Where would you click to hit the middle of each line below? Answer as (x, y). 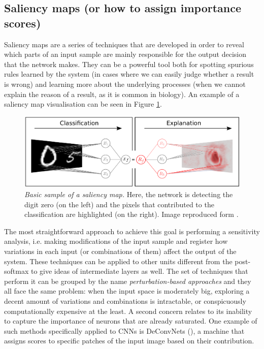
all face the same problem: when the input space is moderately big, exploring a (127, 291)
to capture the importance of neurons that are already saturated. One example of (131, 321)
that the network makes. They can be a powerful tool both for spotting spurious (129, 64)
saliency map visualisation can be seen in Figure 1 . (83, 104)
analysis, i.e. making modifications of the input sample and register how (116, 241)
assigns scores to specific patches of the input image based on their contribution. (129, 341)
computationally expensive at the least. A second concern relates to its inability (128, 311)
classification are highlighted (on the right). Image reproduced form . (131, 214)
